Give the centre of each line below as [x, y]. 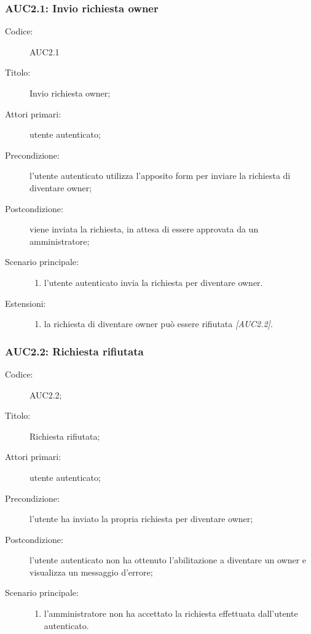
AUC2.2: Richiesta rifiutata [74, 351]
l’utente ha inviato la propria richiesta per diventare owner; [141, 519]
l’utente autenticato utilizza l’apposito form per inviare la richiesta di [160, 176]
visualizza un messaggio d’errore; [91, 572]
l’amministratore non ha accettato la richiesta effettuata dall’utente [171, 613]
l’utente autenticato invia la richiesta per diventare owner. [153, 282]
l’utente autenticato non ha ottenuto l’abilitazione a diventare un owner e [168, 560]
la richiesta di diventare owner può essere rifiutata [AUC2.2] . [158, 324]
